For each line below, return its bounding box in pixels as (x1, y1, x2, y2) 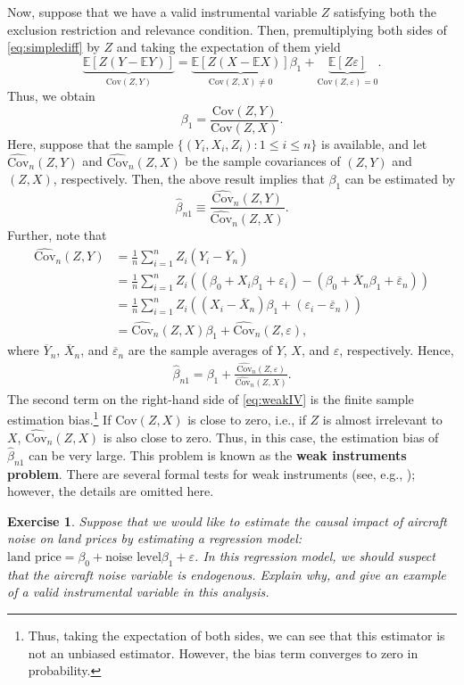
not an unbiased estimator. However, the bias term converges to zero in (28, 643, 418, 662)
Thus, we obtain (7, 87, 95, 105)
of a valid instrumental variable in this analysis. (7, 582, 269, 601)
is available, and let (321, 134, 427, 153)
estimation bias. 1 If (7, 408, 112, 429)
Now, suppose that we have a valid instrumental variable (7, 3, 318, 21)
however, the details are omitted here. (7, 482, 214, 500)
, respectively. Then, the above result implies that (53, 169, 325, 188)
